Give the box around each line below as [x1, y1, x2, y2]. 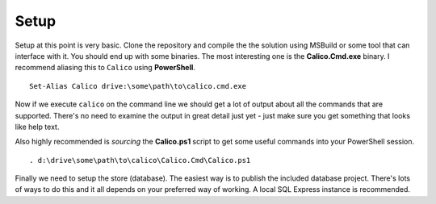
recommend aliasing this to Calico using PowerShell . [15, 63, 195, 73]
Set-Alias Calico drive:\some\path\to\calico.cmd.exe [29, 81, 246, 90]
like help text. [15, 122, 60, 131]
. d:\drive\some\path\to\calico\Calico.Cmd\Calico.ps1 [29, 156, 251, 164]
